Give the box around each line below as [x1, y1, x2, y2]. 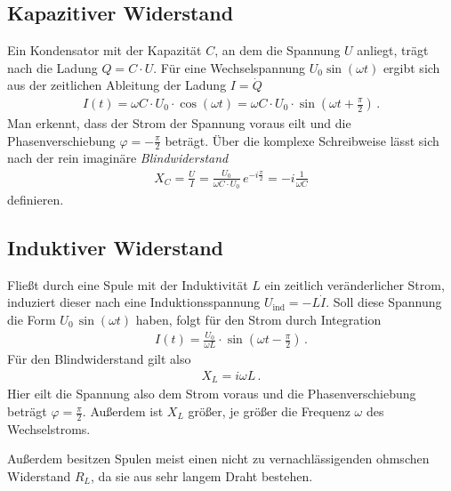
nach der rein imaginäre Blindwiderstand [7, 149, 229, 167]
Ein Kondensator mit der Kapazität [7, 41, 202, 60]
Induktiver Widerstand [7, 234, 223, 261]
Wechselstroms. [7, 419, 91, 438]
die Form [7, 310, 56, 328]
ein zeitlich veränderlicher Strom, [264, 275, 445, 294]
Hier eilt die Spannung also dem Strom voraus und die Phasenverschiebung [7, 384, 416, 403]
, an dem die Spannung [214, 41, 341, 60]
